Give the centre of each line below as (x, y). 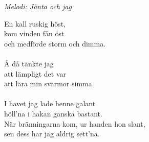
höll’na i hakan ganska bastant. (53, 113)
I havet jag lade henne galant (50, 103)
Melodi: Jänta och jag (38, 6)
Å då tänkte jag (29, 63)
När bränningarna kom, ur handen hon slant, (75, 123)
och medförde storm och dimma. (55, 43)
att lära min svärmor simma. (49, 84)
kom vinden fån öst (34, 33)
